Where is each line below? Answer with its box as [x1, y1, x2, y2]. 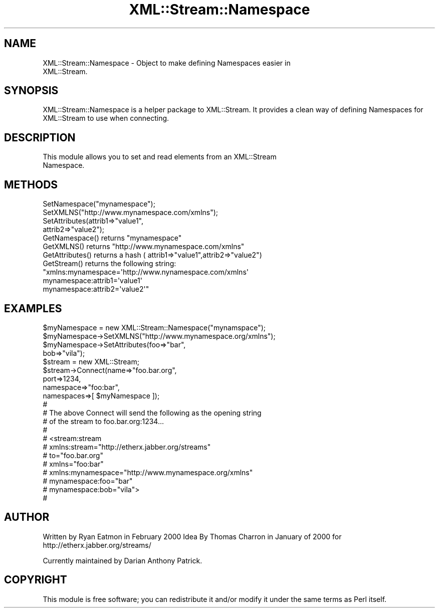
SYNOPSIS [4, 84, 59, 97]
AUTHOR [4, 511, 50, 524]
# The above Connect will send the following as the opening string [43, 408, 262, 417]
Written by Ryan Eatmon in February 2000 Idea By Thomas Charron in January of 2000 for [43, 532, 342, 541]
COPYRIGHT [4, 573, 67, 586]
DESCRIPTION [4, 131, 76, 144]
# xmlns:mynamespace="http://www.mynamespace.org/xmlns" [43, 468, 253, 477]
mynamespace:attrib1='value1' [43, 276, 143, 285]
